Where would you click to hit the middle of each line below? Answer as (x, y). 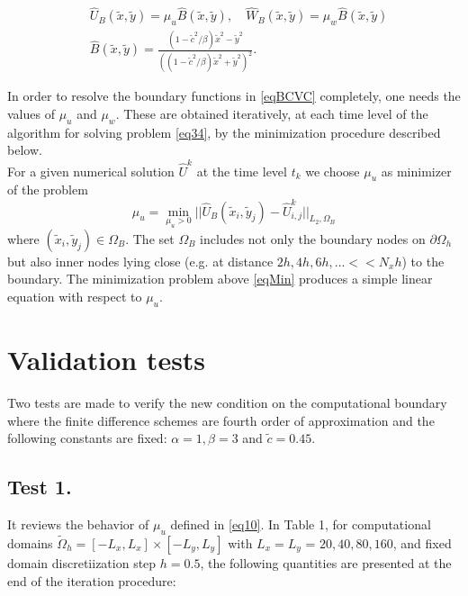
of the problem (48, 190)
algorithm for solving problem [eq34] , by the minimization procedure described (224, 132)
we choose (333, 171)
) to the (423, 261)
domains (30, 542)
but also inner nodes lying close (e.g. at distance (140, 261)
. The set (150, 238)
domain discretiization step (82, 562)
